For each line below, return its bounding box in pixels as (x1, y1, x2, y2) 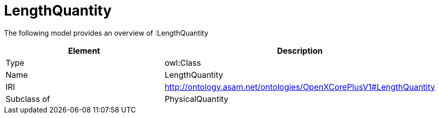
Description (277, 45, 323, 56)
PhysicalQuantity (164, 93, 229, 104)
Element (68, 45, 100, 56)
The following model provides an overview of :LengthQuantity (4, 28, 209, 37)
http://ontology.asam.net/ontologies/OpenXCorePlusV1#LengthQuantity (164, 81, 435, 92)
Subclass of (6, 93, 50, 104)
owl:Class (164, 57, 201, 68)
